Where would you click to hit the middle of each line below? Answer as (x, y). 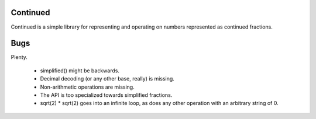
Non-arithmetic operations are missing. (87, 87)
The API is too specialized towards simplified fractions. (106, 95)
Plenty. (19, 57)
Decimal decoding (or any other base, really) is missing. (107, 79)
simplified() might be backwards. (80, 71)
